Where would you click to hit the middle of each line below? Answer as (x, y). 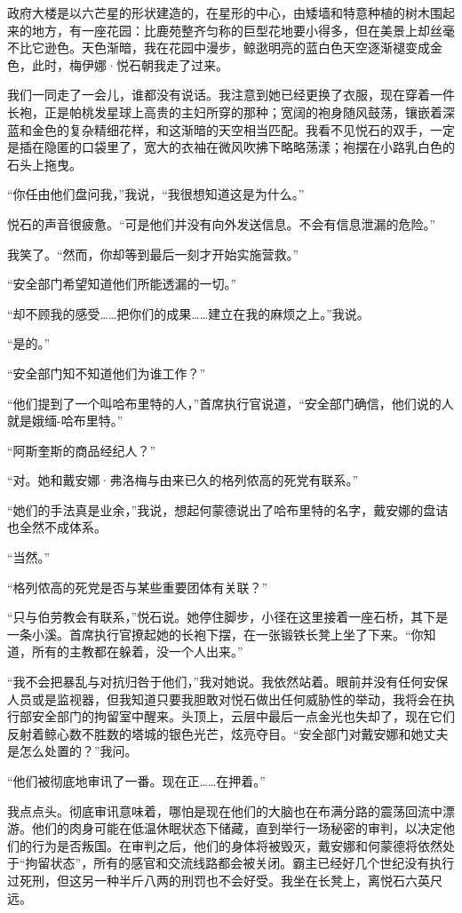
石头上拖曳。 (44, 164)
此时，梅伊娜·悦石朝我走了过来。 (130, 64)
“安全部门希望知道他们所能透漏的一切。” (122, 284)
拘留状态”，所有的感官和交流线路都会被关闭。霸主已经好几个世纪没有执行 (240, 863)
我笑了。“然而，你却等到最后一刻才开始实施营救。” (153, 254)
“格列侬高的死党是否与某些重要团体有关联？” (138, 587)
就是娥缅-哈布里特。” (65, 421)
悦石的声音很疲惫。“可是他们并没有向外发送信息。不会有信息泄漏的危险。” (222, 223)
